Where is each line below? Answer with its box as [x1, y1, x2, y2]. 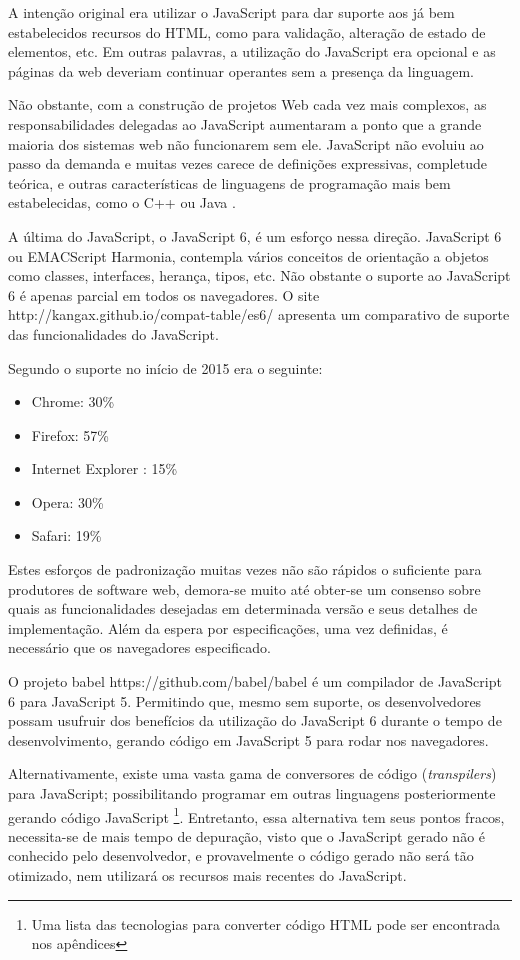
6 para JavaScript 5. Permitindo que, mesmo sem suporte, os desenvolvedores [8, 690, 482, 711]
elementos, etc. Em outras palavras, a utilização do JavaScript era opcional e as [8, 41, 496, 62]
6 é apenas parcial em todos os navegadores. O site [8, 284, 320, 305]
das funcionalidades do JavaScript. [8, 323, 219, 344]
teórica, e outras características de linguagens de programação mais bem [8, 172, 451, 193]
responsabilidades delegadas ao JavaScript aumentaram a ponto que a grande [8, 113, 482, 134]
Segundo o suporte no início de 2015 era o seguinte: [8, 357, 323, 378]
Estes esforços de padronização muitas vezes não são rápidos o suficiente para [8, 559, 482, 580]
